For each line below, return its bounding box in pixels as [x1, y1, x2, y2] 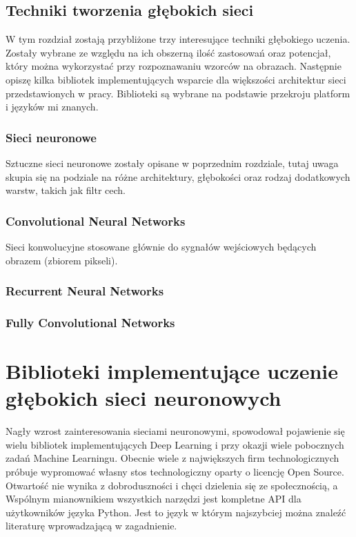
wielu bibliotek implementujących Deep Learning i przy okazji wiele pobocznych [6, 437, 344, 451]
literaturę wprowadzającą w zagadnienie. [6, 518, 177, 533]
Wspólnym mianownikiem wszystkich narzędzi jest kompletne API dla [6, 491, 301, 506]
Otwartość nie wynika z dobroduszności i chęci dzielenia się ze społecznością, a [6, 478, 338, 492]
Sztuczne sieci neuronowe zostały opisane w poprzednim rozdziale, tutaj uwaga [6, 155, 339, 170]
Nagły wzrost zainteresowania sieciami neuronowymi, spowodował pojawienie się [6, 424, 345, 438]
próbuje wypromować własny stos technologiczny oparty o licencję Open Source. [6, 464, 344, 478]
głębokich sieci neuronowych [6, 384, 281, 412]
